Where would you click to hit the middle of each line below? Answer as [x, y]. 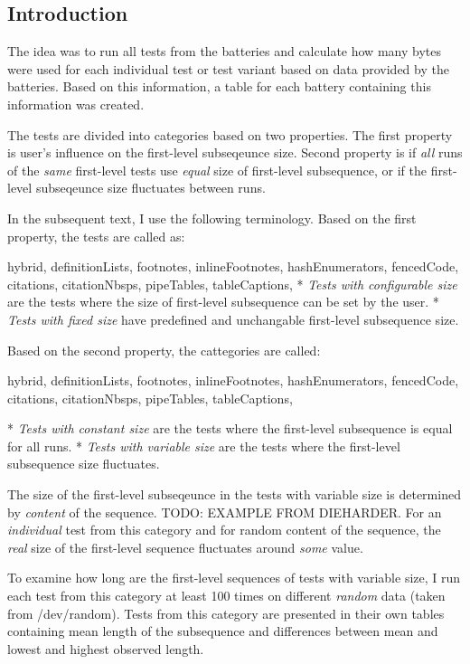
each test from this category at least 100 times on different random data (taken [226, 596]
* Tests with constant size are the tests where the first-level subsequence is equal [230, 428]
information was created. [76, 104]
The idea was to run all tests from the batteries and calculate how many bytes [224, 51]
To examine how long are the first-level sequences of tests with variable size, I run [234, 578]
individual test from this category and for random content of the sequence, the [224, 530]
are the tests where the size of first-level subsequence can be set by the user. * [223, 302]
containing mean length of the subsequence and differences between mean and [223, 631]
